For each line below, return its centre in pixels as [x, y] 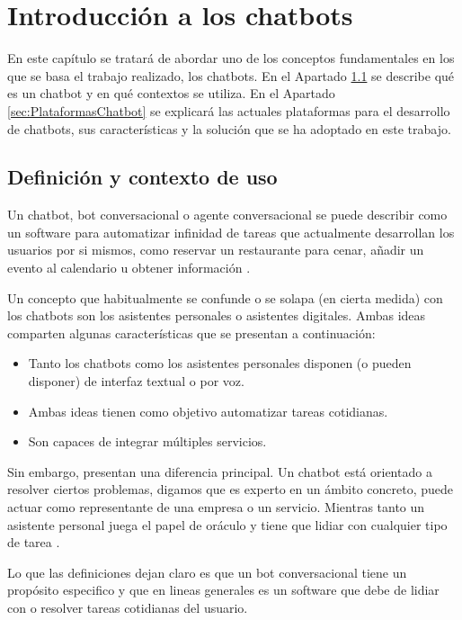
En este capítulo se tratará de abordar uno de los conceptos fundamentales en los [231, 58]
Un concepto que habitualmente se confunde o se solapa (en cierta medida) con [225, 297]
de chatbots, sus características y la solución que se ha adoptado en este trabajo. [229, 128]
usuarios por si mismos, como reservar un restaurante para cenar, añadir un [216, 250]
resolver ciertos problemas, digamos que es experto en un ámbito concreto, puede [231, 489]
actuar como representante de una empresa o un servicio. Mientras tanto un [216, 507]
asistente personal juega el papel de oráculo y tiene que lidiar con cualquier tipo [227, 524]
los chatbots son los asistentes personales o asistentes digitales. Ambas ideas [217, 315]
